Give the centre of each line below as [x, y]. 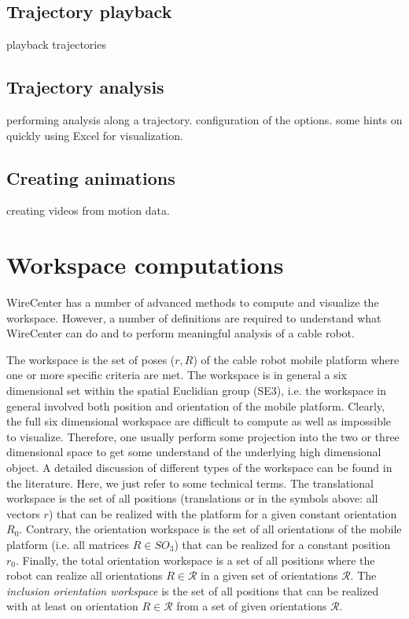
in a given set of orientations [269, 575]
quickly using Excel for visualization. [95, 135]
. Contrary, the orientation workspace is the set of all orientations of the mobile [210, 529]
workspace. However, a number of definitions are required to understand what [194, 317]
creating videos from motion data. [88, 210]
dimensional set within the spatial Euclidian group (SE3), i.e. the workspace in [197, 391]
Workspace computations [145, 265]
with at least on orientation [72, 606]
